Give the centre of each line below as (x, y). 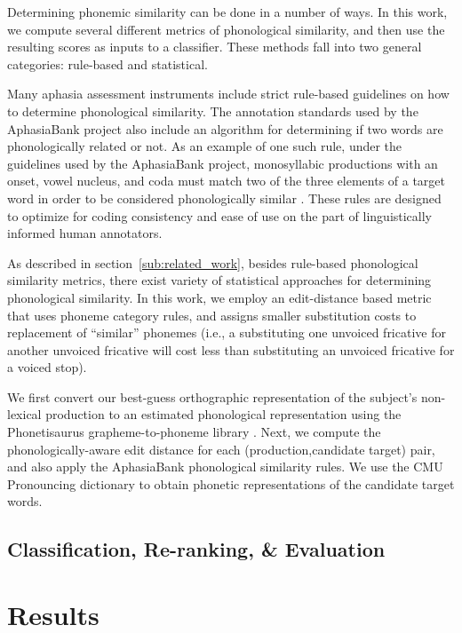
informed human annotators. (85, 233)
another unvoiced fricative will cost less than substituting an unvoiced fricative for (231, 349)
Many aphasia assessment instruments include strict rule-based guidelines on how (228, 94)
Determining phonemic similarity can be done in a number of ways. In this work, (227, 12)
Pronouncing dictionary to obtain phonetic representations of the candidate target (231, 483)
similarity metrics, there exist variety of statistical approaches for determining (219, 280)
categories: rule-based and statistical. (108, 63)
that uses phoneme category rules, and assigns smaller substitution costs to (212, 315)
